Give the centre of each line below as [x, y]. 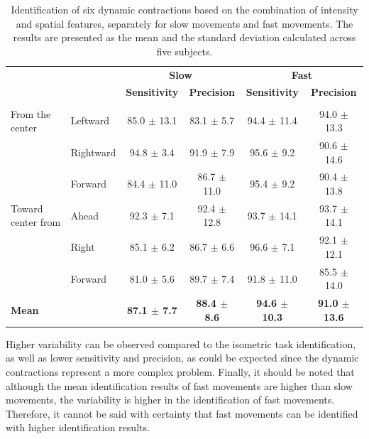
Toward [27, 208]
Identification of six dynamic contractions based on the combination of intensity [184, 9]
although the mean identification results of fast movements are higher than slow [179, 385]
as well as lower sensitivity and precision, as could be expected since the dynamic [182, 358]
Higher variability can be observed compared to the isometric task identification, [181, 343]
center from [36, 222]
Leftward [90, 120]
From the [31, 113]
